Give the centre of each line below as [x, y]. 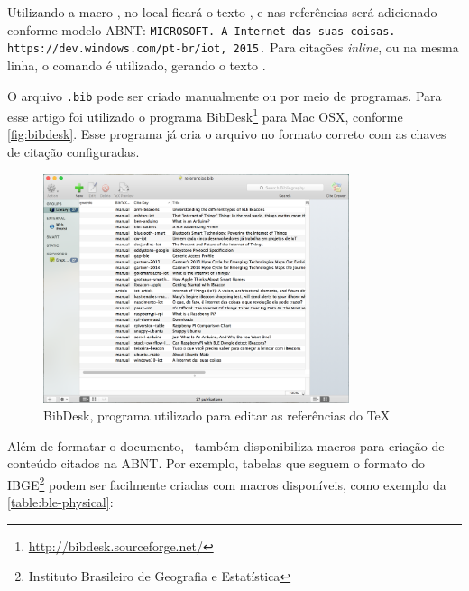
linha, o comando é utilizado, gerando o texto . [137, 65]
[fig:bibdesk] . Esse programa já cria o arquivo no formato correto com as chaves [227, 134]
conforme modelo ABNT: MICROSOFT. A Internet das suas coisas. [202, 29]
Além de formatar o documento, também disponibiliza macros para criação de [226, 445]
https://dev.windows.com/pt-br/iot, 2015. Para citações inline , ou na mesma [233, 47]
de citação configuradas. [74, 152]
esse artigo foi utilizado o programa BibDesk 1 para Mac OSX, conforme [205, 115]
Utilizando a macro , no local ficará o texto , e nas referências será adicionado [222, 12]
